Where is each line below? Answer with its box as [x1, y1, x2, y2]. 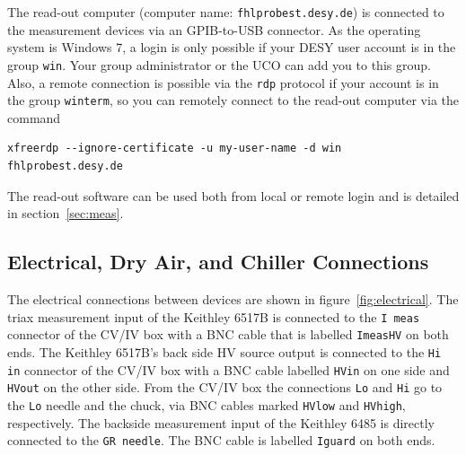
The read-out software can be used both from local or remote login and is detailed [7, 186, 460, 205]
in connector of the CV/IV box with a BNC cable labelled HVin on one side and [7, 360, 450, 379]
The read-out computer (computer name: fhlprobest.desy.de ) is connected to [7, 3, 444, 21]
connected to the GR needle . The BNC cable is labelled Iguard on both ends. [7, 431, 435, 450]
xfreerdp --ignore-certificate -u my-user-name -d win [7, 142, 342, 155]
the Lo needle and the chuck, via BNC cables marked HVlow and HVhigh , [7, 395, 406, 414]
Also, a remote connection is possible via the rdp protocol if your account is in [7, 73, 439, 92]
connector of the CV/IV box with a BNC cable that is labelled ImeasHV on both [7, 325, 449, 344]
